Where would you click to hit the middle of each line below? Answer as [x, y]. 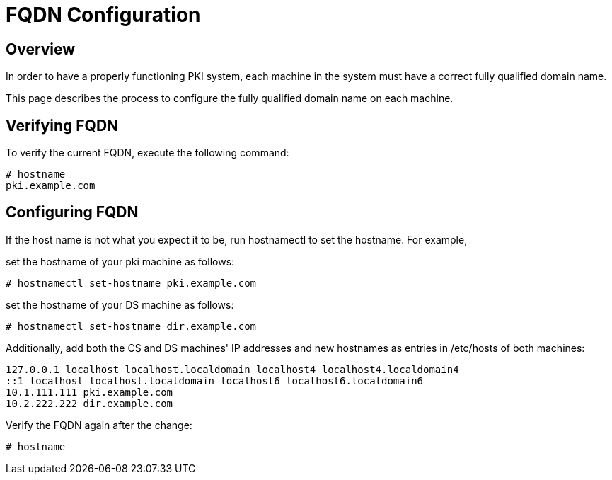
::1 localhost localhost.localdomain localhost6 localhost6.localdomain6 [215, 381]
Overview [41, 49]
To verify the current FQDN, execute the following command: [148, 153]
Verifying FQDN [62, 125]
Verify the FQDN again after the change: [99, 425]
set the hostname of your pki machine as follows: [120, 261]
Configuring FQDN [72, 212]
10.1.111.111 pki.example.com [90, 392]
